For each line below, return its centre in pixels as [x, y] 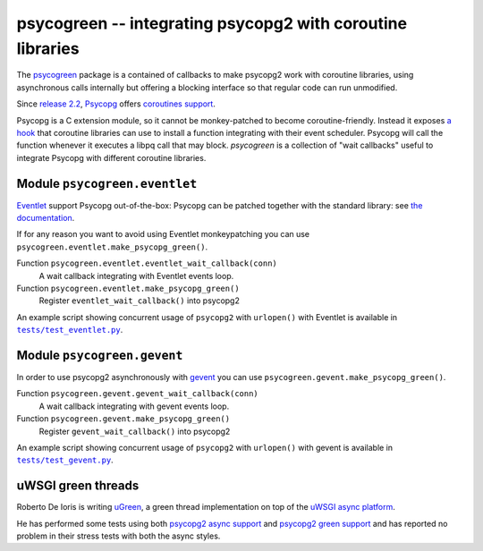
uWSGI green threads [78, 486]
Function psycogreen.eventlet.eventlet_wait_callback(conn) [147, 263]
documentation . [46, 217]
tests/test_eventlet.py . [70, 330]
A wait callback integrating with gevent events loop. [134, 406]
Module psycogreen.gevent [100, 355]
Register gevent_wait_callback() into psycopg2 [135, 431]
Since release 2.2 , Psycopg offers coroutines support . [116, 104]
